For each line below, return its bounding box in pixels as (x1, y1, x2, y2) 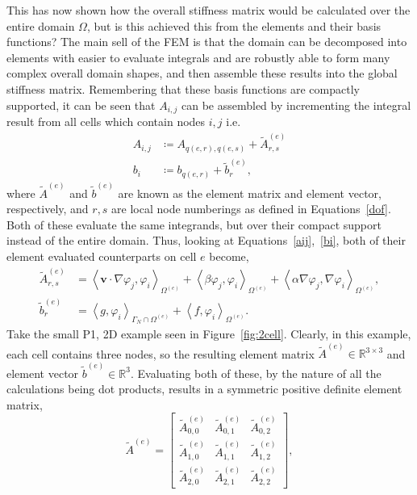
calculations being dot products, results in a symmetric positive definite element (6, 380, 402, 397)
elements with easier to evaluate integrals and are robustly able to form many (6, 48, 390, 65)
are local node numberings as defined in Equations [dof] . (111, 200, 391, 217)
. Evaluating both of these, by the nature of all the (130, 364, 382, 381)
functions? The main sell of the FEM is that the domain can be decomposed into (6, 33, 407, 50)
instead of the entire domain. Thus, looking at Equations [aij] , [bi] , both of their (6, 232, 406, 249)
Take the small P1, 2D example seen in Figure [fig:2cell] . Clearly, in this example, (6, 325, 411, 342)
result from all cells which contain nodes (6, 113, 206, 130)
